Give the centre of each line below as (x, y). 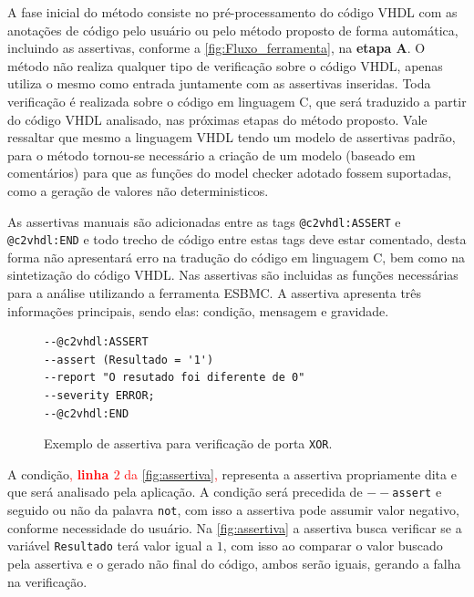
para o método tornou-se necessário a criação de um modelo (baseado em (211, 154)
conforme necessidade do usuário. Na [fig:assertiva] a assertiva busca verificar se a (235, 527)
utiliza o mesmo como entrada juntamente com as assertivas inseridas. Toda (219, 83)
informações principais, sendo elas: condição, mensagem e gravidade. (198, 310)
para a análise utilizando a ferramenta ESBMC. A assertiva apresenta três (215, 293)
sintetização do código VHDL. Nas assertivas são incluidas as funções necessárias (233, 275)
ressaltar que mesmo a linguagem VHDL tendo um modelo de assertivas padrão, (232, 137)
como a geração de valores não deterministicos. (138, 190)
